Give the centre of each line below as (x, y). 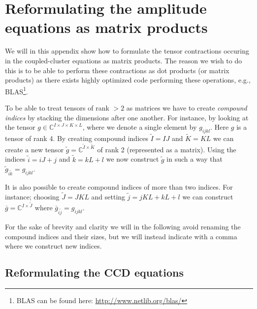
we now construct (132, 159)
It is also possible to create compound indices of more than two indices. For (119, 187)
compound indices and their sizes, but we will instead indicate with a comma (121, 236)
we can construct (208, 196)
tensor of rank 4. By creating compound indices (77, 138)
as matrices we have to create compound (187, 107)
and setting (108, 196)
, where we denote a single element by (140, 127)
